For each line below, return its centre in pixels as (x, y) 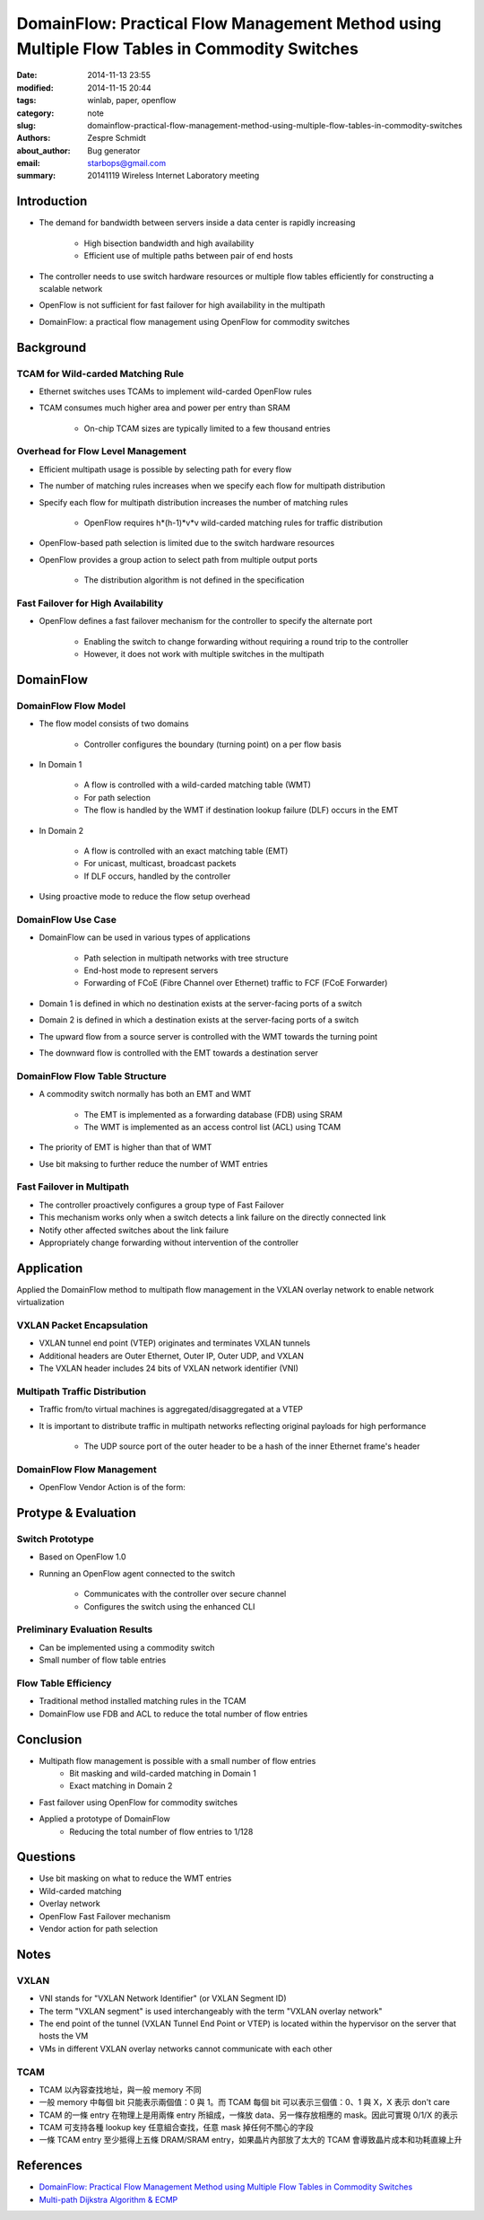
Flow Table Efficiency (64, 1683)
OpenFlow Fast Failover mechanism (105, 1916)
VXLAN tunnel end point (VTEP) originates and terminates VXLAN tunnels (175, 1343)
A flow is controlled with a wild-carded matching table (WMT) (197, 785)
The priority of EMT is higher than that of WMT (125, 1147)
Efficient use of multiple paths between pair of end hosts (188, 256)
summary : (36, 176)
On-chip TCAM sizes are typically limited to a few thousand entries (207, 428)
